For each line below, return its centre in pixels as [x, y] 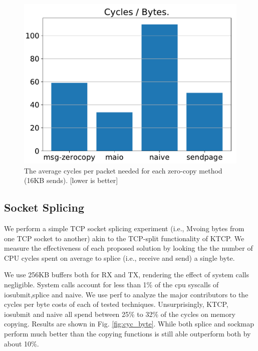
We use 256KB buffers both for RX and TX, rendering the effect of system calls [126, 275]
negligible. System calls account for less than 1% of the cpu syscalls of [111, 284]
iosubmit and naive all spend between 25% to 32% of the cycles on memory [120, 314]
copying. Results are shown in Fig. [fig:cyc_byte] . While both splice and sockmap [129, 324]
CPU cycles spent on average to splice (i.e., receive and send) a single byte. [119, 257]
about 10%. [22, 343]
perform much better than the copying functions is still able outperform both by [127, 333]
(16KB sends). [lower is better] [71, 180]
